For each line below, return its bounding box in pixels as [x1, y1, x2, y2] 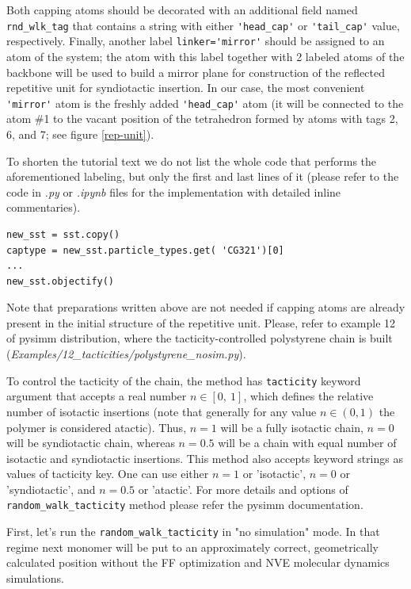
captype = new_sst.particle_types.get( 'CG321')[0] [6, 244, 284, 256]
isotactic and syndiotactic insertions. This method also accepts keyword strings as [6, 449, 403, 466]
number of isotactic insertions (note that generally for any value [6, 403, 317, 419]
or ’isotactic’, [242, 465, 306, 482]
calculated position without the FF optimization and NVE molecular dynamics [6, 554, 390, 571]
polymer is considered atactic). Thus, [6, 419, 187, 435]
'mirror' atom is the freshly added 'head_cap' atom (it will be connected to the [6, 94, 404, 111]
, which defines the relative [243, 388, 374, 404]
